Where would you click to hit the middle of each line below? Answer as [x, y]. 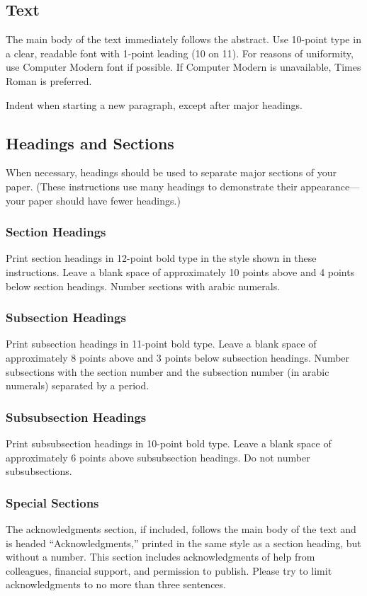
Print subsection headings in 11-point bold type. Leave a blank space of [161, 344]
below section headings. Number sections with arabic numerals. [143, 286]
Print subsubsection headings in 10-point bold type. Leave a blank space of [169, 443]
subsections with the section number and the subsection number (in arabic [168, 371]
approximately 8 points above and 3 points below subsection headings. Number [178, 357]
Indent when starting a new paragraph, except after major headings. [154, 104]
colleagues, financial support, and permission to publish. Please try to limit [169, 570]
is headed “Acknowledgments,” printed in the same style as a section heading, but [183, 543]
